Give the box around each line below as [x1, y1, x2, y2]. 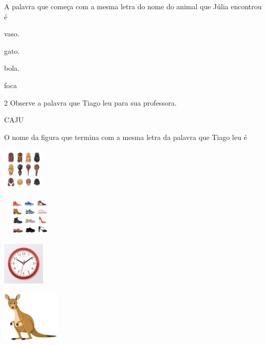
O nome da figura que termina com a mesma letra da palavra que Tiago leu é [4, 131, 247, 142]
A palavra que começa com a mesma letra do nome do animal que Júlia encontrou [4, 1, 262, 11]
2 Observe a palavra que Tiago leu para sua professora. [4, 97, 177, 108]
